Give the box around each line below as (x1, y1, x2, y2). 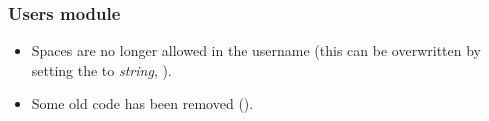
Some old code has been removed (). (31, 93, 254, 114)
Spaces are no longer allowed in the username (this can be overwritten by (31, 40, 481, 61)
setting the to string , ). (31, 59, 172, 80)
